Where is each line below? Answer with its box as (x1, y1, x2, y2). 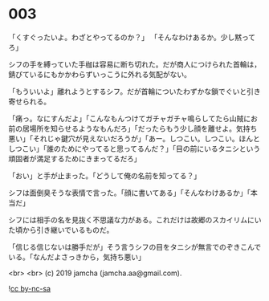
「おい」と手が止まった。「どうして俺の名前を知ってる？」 (8, 170, 202, 181)
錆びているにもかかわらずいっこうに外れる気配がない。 (8, 69, 191, 79)
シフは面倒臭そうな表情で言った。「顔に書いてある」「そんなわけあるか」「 (8, 188, 251, 197)
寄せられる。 (8, 96, 51, 106)
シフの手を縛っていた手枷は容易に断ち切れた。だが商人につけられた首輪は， (8, 59, 262, 69)
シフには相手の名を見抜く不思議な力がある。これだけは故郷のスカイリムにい (8, 214, 262, 225)
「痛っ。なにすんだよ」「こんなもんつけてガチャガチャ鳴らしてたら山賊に (8, 113, 251, 123)
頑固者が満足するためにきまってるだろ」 (8, 153, 141, 163)
